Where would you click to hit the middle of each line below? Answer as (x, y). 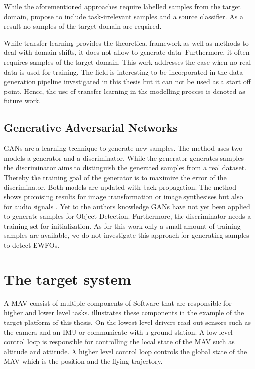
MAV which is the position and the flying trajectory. (83, 361)
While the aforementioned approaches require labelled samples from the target (122, 6)
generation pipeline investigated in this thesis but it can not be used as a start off (127, 81)
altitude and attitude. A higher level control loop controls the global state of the (126, 351)
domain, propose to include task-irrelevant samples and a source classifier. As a (124, 16)
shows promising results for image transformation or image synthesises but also (124, 197)
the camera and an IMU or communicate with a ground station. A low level (118, 332)
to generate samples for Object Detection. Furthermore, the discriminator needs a (127, 216)
